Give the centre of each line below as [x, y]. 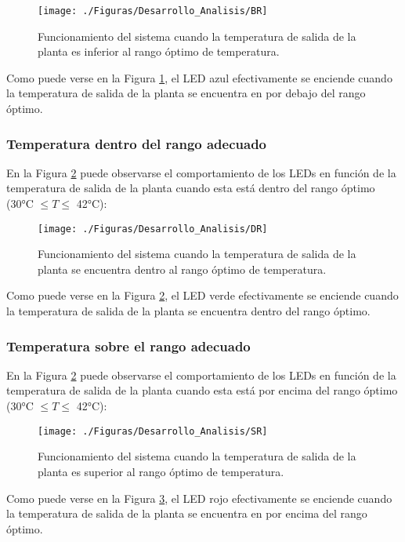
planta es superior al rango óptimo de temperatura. [161, 471]
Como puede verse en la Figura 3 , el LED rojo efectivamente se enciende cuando [199, 498]
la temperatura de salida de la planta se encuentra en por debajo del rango [186, 93]
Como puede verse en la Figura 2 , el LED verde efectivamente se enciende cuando [202, 295]
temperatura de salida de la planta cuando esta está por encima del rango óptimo [202, 390]
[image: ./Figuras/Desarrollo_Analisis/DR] [153, 229]
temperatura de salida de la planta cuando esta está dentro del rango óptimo [191, 188]
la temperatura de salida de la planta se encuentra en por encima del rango [187, 513]
